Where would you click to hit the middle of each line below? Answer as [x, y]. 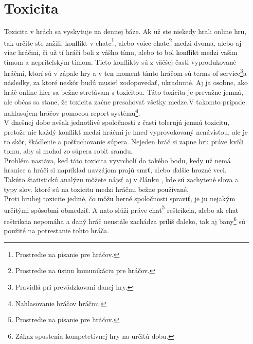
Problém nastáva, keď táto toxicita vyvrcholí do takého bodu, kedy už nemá [117, 160]
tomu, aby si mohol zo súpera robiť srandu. [68, 151]
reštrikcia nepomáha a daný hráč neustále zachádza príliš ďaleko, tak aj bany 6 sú [125, 220]
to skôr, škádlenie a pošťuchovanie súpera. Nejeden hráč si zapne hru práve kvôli [124, 141]
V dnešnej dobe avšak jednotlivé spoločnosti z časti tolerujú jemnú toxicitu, [117, 122]
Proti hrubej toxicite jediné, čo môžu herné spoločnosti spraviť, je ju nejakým [120, 198]
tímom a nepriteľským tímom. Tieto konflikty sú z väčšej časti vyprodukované [120, 61]
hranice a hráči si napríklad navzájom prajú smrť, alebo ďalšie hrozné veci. [115, 170]
